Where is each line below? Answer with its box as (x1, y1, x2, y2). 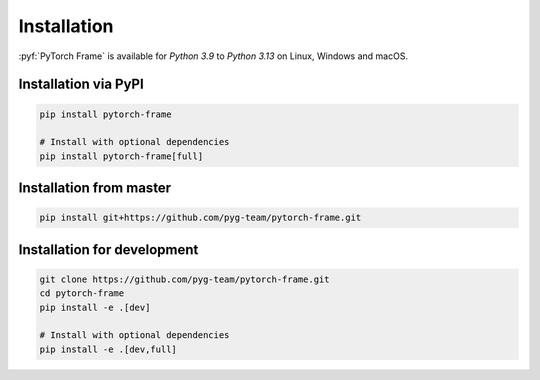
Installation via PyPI (18, 76, 144, 93)
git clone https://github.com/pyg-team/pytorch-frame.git (39, 273, 330, 285)
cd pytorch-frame (39, 288, 125, 299)
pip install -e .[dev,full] (39, 343, 177, 355)
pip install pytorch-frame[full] (39, 150, 204, 162)
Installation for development (18, 241, 199, 258)
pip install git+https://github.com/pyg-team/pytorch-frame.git (39, 212, 362, 224)
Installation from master (18, 180, 172, 197)
